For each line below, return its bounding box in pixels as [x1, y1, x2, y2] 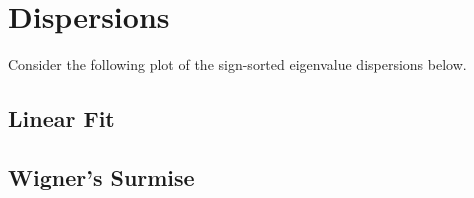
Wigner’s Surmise [8, 161, 195, 192]
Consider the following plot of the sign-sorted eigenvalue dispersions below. [8, 54, 467, 75]
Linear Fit [8, 103, 115, 134]
